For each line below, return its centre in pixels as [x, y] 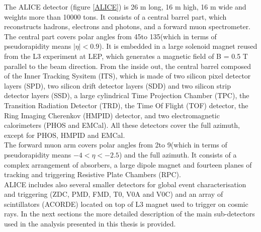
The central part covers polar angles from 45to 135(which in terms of [110, 36]
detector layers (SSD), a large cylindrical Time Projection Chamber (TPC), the [127, 95]
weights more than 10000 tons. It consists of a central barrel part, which [115, 16]
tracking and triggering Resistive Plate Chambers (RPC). [93, 174]
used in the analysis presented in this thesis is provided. [90, 224]
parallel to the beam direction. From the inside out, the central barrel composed [127, 66]
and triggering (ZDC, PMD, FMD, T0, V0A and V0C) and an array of [114, 194]
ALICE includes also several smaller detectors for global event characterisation [125, 184]
